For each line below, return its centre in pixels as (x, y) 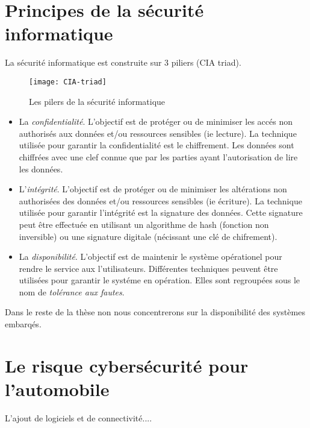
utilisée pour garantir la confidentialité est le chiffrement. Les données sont (157, 145)
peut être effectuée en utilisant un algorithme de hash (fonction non (144, 224)
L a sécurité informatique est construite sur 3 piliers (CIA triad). (123, 62)
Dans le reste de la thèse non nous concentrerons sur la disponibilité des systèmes (155, 312)
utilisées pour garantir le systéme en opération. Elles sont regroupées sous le (159, 280)
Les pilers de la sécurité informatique (97, 101)
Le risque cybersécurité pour (127, 365)
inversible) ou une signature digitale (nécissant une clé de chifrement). (148, 236)
